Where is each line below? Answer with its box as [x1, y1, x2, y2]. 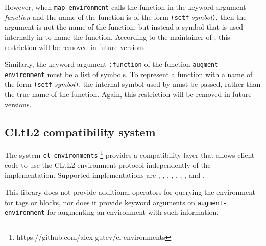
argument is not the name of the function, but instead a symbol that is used [5, 21, 244, 32]
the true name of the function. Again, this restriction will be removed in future [5, 89, 252, 100]
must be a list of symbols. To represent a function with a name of [47, 68, 253, 79]
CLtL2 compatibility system [5, 124, 156, 139]
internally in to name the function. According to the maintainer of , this [5, 31, 230, 42]
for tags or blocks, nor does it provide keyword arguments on [5, 196, 196, 207]
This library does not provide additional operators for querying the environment [5, 186, 256, 197]
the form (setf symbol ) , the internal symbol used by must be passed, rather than [5, 79, 261, 89]
